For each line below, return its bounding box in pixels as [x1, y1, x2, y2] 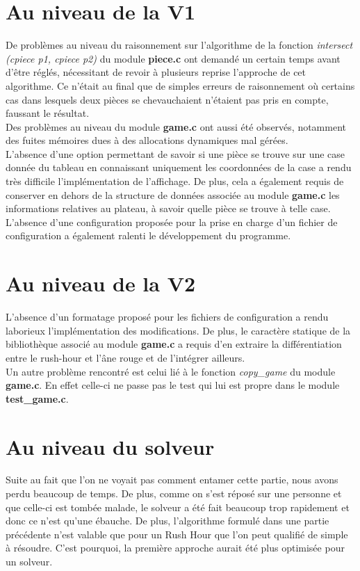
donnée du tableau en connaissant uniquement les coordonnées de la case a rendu [6, 160, 352, 175]
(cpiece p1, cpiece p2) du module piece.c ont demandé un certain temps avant [6, 51, 341, 65]
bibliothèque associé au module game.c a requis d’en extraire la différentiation [6, 337, 342, 351]
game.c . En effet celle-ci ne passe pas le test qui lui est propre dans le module [6, 378, 340, 392]
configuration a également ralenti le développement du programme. [6, 228, 291, 243]
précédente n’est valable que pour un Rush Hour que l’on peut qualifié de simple [6, 526, 348, 541]
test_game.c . [6, 391, 69, 405]
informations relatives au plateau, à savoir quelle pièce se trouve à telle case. [6, 201, 331, 216]
